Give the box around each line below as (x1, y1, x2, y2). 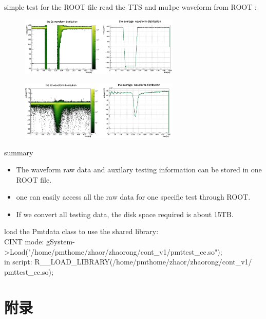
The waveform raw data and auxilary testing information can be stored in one (16, 164, 262, 175)
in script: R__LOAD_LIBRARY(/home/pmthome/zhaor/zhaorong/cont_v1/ (4, 256, 252, 267)
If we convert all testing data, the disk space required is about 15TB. (16, 208, 234, 219)
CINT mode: (4, 236, 44, 247)
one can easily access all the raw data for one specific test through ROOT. (16, 191, 251, 202)
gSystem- (46, 236, 75, 247)
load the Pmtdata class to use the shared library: (4, 226, 159, 237)
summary (4, 147, 33, 157)
